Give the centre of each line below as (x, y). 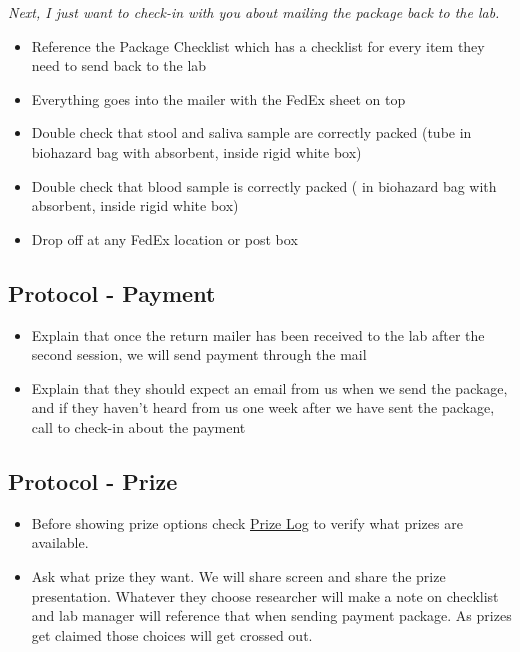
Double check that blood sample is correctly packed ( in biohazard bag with (264, 185)
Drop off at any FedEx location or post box (164, 238)
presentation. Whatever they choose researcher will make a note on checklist (265, 595)
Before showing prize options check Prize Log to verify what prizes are (247, 522)
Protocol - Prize (93, 480)
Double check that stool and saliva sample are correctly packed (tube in (251, 132)
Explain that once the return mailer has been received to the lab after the (258, 334)
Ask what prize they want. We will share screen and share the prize (238, 575)
